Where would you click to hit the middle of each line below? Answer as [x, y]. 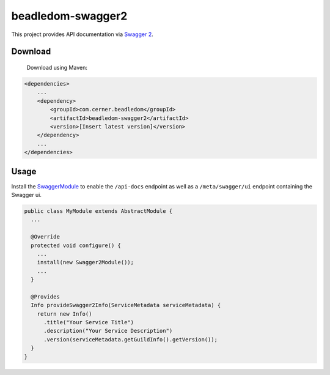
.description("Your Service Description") [108, 331]
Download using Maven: [57, 67]
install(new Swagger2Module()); [86, 262]
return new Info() [64, 314]
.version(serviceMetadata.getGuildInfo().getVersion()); [131, 339]
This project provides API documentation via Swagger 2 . [82, 34]
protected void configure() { [76, 245]
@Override [46, 237]
